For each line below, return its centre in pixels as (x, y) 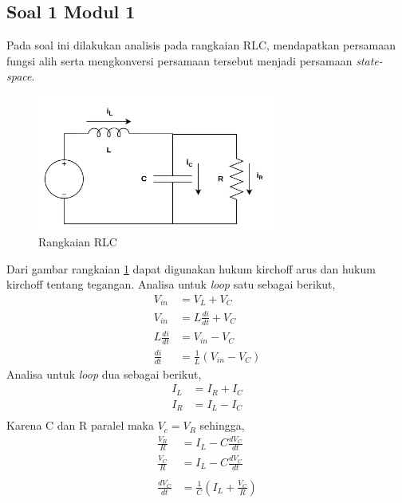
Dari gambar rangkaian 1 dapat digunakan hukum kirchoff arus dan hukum (191, 268)
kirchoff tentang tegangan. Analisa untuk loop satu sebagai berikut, (171, 284)
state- (369, 60)
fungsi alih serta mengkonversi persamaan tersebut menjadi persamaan (179, 60)
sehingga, (222, 425)
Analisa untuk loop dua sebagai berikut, (104, 373)
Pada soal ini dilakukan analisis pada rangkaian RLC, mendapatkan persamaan (201, 45)
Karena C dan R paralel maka (80, 425)
